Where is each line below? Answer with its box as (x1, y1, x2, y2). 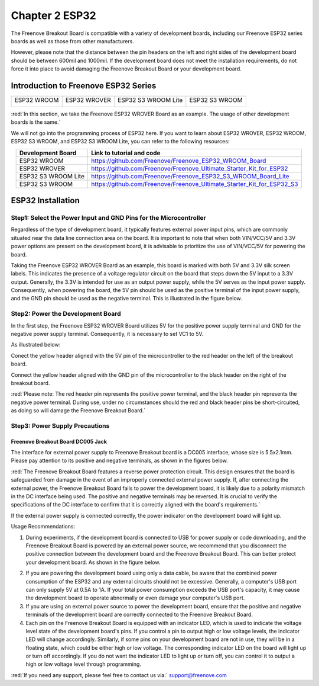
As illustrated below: (11, 341, 61, 348)
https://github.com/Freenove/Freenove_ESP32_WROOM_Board (90, 156, 266, 165)
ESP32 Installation (11, 195, 80, 206)
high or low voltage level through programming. (25, 661, 142, 668)
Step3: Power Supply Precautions (11, 421, 110, 429)
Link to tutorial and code (90, 149, 161, 157)
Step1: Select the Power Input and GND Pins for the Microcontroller (11, 213, 206, 222)
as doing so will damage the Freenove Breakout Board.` (11, 407, 146, 414)
